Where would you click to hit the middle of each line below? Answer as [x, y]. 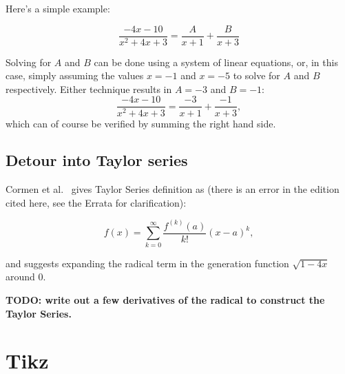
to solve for [257, 75]
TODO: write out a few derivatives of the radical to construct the [165, 299]
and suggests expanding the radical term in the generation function [147, 263]
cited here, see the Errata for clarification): [96, 202]
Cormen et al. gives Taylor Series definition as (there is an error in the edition [172, 189]
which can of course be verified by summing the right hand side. [141, 123]
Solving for [29, 62]
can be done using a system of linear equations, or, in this [216, 62]
